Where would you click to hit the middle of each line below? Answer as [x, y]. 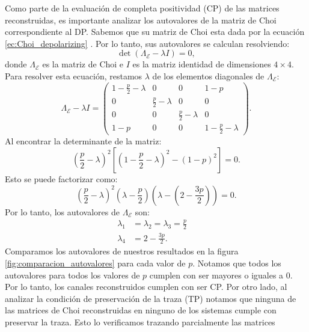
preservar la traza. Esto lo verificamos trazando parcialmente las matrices [140, 322]
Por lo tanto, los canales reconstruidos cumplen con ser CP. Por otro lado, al [146, 287]
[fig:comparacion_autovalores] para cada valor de [95, 263]
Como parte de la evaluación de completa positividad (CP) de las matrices [142, 8]
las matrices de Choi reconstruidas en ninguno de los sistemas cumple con [141, 310]
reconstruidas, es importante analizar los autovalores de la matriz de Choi [141, 20]
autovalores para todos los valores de [72, 275]
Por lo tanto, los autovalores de [62, 211]
